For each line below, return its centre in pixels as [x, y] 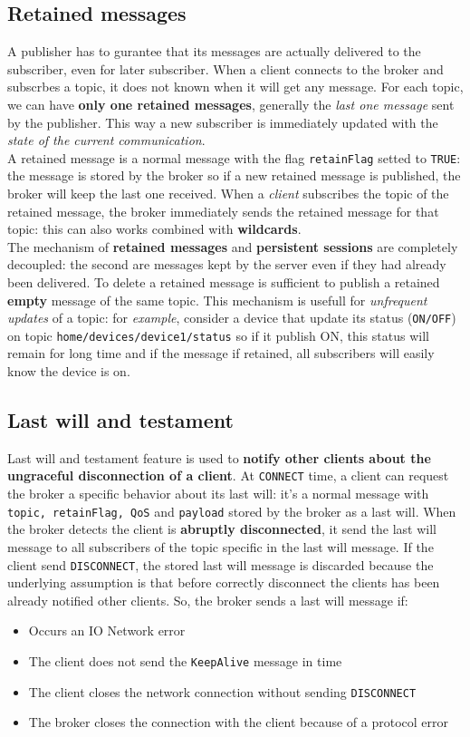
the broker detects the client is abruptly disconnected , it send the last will [222, 529]
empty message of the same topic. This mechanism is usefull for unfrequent [217, 300]
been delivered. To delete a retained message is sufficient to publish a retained [224, 281]
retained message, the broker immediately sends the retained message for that [223, 211]
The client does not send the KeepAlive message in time [185, 661]
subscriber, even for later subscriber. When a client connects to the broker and [225, 68]
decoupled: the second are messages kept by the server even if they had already [227, 264]
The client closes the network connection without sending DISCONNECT [222, 691]
